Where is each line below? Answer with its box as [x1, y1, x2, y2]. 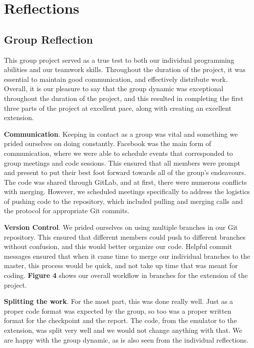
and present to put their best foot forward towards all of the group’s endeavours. [4, 167, 246, 177]
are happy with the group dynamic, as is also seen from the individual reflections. [4, 334, 249, 345]
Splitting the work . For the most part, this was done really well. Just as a [4, 296, 233, 306]
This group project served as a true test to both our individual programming [4, 54, 234, 65]
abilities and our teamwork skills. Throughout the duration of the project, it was [4, 64, 246, 75]
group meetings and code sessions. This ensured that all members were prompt [4, 157, 240, 168]
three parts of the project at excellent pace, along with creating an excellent [4, 102, 231, 113]
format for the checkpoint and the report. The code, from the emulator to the [4, 315, 237, 325]
